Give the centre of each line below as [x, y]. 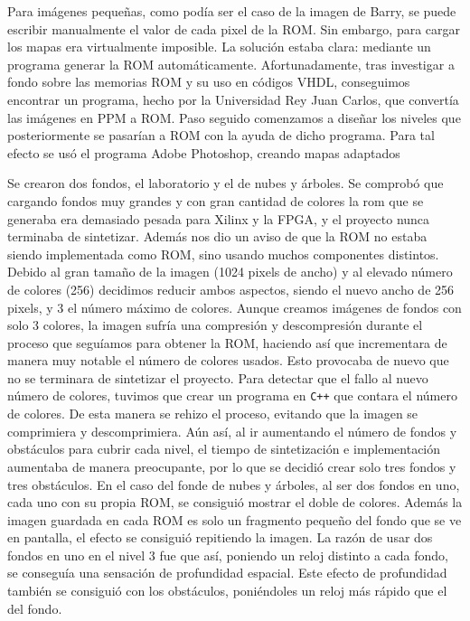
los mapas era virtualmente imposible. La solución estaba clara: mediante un [219, 47]
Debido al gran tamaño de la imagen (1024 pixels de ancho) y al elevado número [230, 272]
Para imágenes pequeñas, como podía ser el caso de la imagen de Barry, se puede [232, 11]
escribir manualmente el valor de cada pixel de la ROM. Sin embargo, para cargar [234, 28]
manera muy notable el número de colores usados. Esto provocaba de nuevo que [228, 360]
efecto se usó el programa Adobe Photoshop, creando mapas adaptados [204, 152]
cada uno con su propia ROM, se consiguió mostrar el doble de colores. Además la [235, 502]
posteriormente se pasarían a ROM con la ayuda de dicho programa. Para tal [221, 135]
